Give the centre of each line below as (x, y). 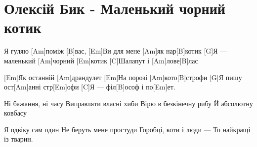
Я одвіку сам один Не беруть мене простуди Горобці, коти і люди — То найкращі (127, 129)
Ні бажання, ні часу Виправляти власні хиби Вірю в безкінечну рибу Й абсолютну (128, 103)
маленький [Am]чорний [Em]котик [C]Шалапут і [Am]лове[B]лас (101, 60)
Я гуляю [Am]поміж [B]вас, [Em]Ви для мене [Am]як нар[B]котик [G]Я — (116, 51)
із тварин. (19, 139)
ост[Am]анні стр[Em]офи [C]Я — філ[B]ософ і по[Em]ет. (90, 87)
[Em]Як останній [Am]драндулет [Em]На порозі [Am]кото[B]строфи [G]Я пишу (123, 77)
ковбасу (15, 113)
